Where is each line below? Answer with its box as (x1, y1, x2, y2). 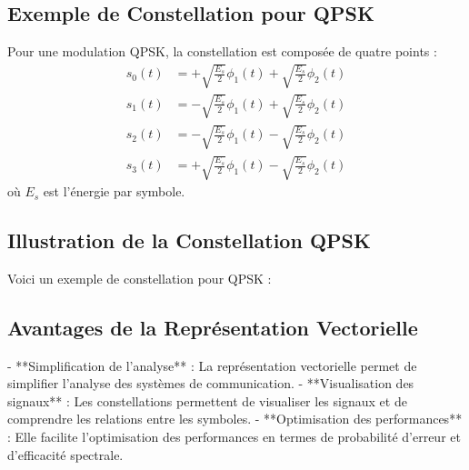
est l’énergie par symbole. (43, 182, 185, 201)
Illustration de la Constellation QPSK (7, 226, 371, 255)
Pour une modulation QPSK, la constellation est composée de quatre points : (7, 42, 437, 61)
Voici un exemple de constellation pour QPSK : (7, 268, 272, 287)
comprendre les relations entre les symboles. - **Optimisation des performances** (7, 409, 463, 428)
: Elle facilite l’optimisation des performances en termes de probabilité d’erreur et (7, 427, 461, 446)
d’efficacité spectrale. (7, 445, 124, 464)
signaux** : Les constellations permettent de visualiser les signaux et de (7, 391, 407, 410)
